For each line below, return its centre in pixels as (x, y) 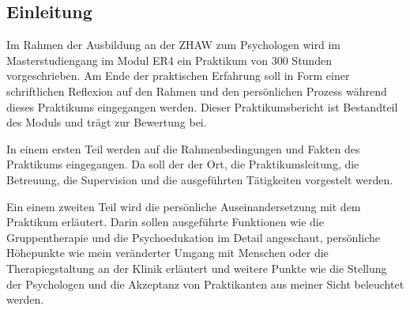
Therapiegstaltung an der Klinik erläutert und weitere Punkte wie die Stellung (197, 268)
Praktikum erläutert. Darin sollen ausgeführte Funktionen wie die (165, 222)
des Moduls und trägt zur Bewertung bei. (107, 122)
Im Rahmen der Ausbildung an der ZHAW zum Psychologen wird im (173, 45)
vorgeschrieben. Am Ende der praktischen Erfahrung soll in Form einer (178, 76)
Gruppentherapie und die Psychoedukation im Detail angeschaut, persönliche (194, 237)
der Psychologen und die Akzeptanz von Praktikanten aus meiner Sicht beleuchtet (205, 284)
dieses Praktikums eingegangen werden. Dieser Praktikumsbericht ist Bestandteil (202, 106)
